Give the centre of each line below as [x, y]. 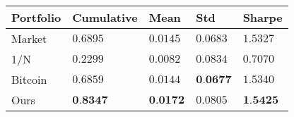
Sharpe [263, 17]
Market [29, 38]
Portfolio [36, 17]
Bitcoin [29, 79]
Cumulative [105, 17]
